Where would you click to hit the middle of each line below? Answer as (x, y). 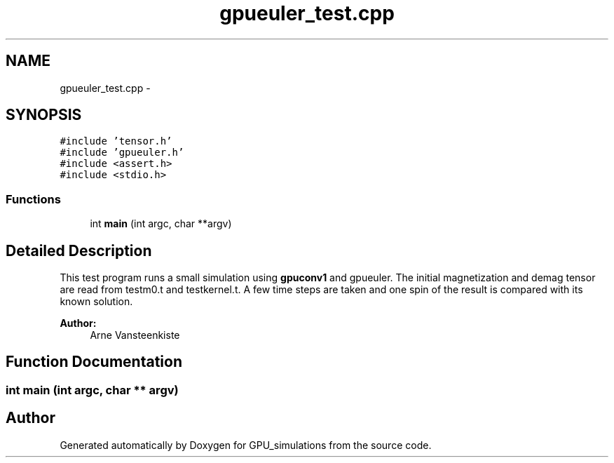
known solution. (96, 302)
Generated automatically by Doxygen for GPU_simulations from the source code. (246, 445)
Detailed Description (79, 250)
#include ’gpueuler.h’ (122, 153)
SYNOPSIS (44, 115)
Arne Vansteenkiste (135, 335)
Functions (33, 199)
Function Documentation (94, 362)
